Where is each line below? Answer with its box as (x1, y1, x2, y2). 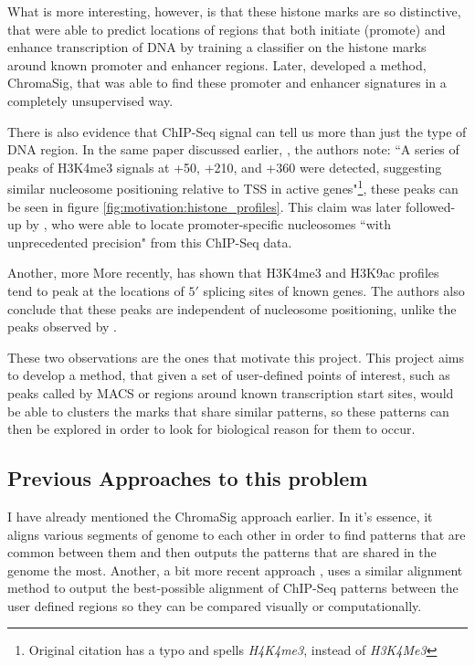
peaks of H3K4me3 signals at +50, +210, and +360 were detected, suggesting (7, 157, 442, 176)
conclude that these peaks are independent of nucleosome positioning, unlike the (7, 299, 457, 318)
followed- (406, 196, 456, 216)
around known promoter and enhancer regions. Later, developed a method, (7, 55, 427, 74)
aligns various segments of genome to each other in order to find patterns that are (7, 524, 466, 544)
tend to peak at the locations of (7, 280, 185, 300)
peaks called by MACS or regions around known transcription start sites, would (7, 383, 454, 402)
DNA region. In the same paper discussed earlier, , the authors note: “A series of (7, 140, 459, 159)
